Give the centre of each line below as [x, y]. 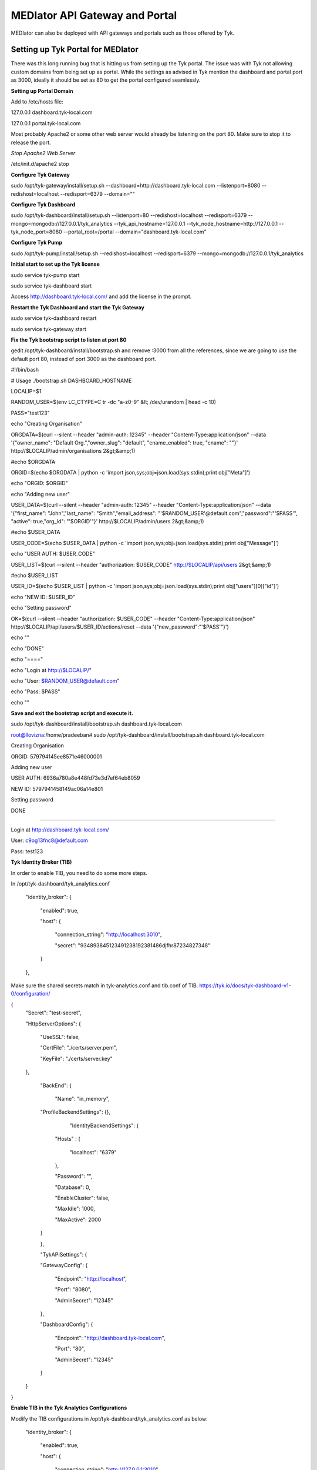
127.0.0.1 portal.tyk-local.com [46, 123]
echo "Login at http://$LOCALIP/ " [51, 670]
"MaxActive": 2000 [78, 1220]
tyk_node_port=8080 [36, 232]
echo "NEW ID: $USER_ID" [43, 597]
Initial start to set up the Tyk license [55, 264]
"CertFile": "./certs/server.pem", [79, 1048]
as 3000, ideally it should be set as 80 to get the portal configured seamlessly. [106, 80]
